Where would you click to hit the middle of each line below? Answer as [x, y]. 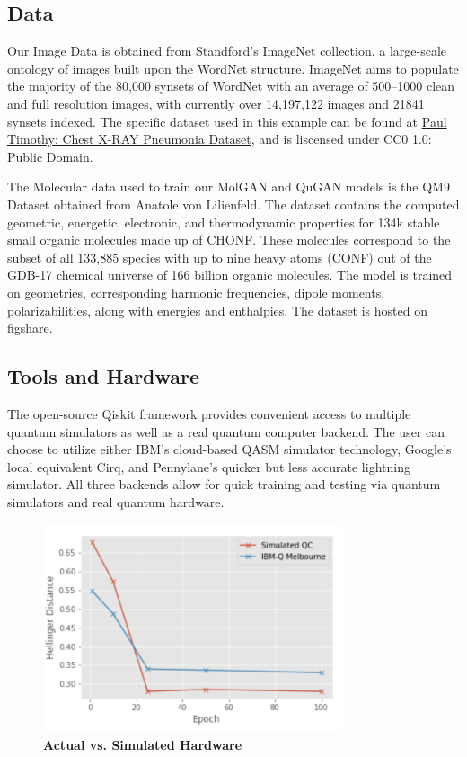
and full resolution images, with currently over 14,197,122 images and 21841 [216, 103]
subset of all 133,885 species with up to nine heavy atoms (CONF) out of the [220, 257]
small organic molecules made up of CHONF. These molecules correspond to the [229, 240]
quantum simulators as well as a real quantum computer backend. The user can [226, 431]
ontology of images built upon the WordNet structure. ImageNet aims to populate [233, 68]
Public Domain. [50, 156]
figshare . [30, 328]
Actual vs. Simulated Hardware [143, 745]
